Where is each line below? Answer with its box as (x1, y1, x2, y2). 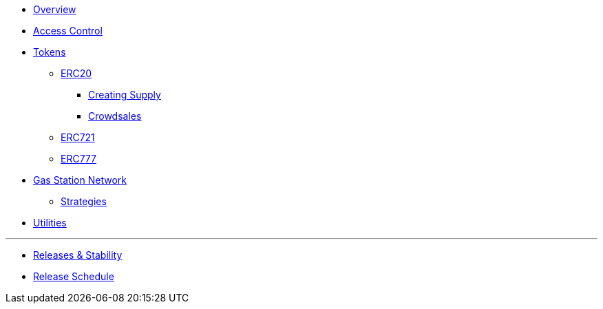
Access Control (33, 25, 103, 36)
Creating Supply (88, 89, 161, 100)
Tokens (33, 46, 66, 58)
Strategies (61, 195, 107, 207)
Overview (33, 3, 76, 15)
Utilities (33, 217, 67, 228)
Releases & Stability (33, 249, 123, 261)
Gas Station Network (33, 174, 127, 186)
